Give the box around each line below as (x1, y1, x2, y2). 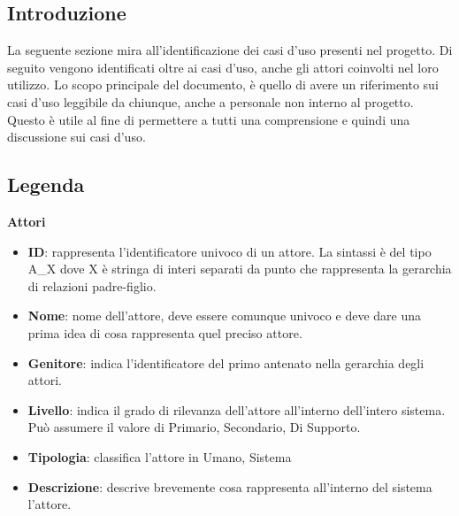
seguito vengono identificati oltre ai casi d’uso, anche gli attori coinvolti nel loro (7, 58, 439, 76)
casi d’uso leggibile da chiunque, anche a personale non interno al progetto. (7, 92, 414, 111)
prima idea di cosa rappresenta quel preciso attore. (27, 323, 302, 342)
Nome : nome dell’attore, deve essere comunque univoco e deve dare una (27, 306, 421, 325)
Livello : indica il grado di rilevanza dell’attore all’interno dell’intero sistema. (27, 400, 446, 419)
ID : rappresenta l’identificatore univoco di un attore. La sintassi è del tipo (27, 242, 432, 260)
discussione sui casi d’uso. (7, 127, 146, 146)
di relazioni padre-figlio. (27, 276, 157, 295)
